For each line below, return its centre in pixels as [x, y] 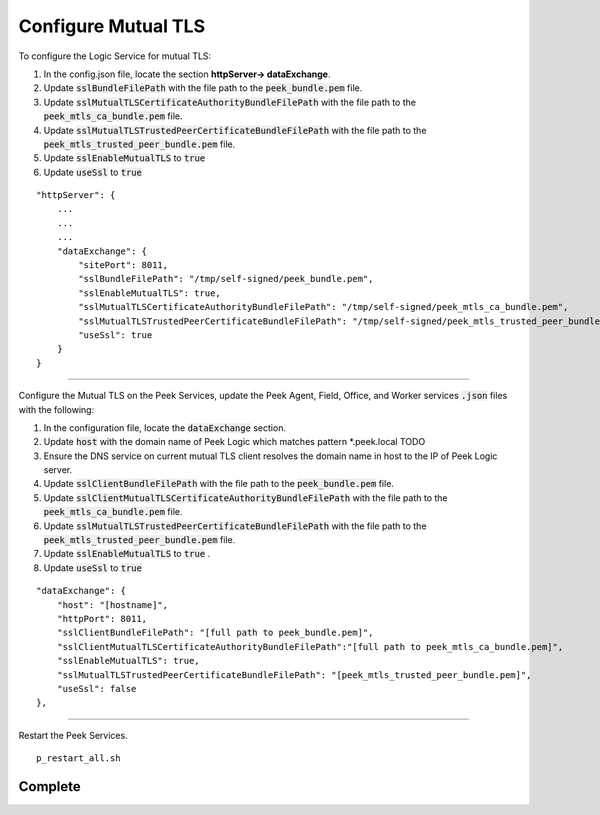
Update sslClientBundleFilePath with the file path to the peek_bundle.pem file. [219, 484]
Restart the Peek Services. [73, 735]
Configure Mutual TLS [111, 26]
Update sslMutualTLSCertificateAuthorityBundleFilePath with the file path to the [230, 102]
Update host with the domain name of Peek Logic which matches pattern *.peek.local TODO [234, 442]
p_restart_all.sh [78, 758]
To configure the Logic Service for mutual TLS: [115, 56]
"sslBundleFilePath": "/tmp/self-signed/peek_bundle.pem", [226, 279]
